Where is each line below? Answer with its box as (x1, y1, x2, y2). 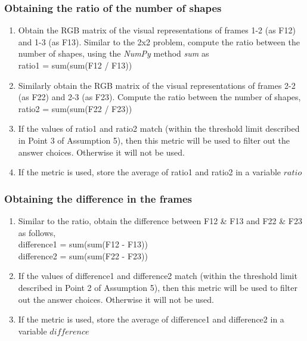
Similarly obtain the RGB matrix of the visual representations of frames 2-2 (18, 79, 296, 91)
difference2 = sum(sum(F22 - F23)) (18, 249, 148, 262)
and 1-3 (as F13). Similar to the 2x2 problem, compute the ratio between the (18, 35, 300, 48)
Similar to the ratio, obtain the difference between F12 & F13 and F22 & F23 (18, 214, 302, 227)
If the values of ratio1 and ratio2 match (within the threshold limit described (18, 122, 300, 135)
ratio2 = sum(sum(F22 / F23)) (18, 102, 132, 114)
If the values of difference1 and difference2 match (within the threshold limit (18, 269, 297, 282)
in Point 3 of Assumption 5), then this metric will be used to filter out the (18, 134, 290, 146)
